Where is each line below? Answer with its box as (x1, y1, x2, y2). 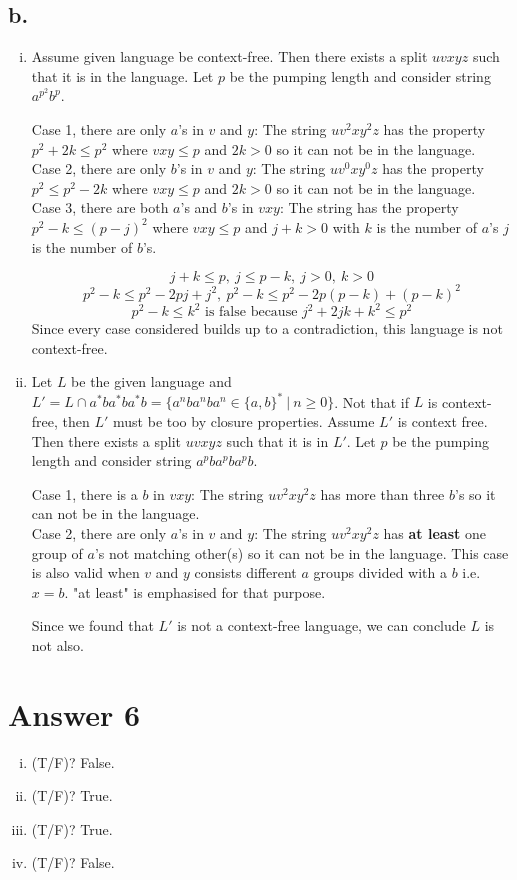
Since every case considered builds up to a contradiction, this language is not (31, 318, 503, 339)
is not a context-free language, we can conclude (177, 615, 466, 636)
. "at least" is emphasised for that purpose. (64, 581, 326, 602)
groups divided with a (313, 562, 447, 583)
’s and (180, 197, 218, 218)
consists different (194, 562, 297, 583)
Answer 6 (8, 693, 141, 734)
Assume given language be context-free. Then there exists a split (31, 46, 428, 67)
